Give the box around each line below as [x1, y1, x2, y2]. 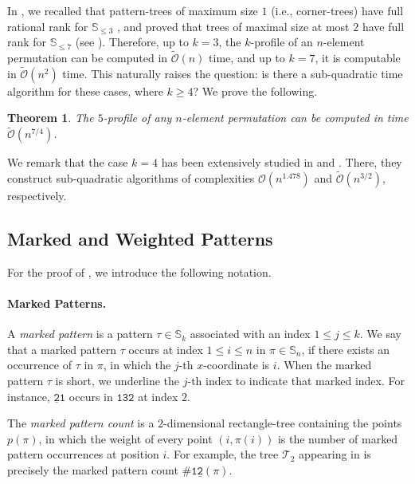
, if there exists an [301, 340, 390, 357]
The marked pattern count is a [7, 415, 155, 431]
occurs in [69, 388, 113, 404]
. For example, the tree [166, 446, 279, 462]
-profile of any [103, 109, 172, 126]
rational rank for [7, 18, 88, 34]
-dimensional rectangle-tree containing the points [163, 415, 402, 431]
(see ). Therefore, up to [75, 33, 189, 50]
